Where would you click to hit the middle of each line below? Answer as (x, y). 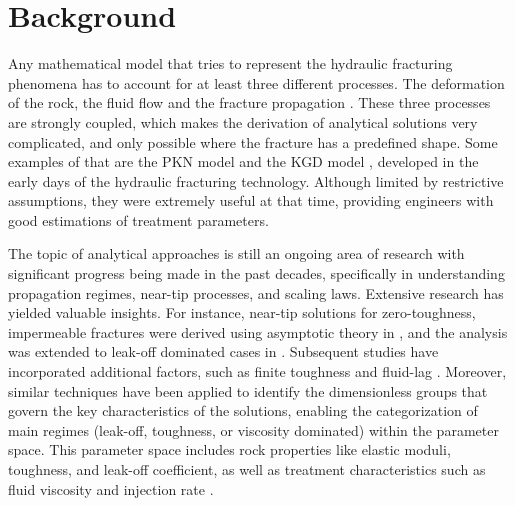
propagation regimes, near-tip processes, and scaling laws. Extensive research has (256, 292)
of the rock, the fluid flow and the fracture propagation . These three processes (249, 102)
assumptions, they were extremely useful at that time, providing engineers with (251, 200)
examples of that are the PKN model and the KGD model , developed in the (243, 161)
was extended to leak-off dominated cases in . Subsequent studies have (223, 351)
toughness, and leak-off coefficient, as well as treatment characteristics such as (247, 469)
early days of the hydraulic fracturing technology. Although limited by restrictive (256, 180)
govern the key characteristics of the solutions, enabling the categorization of (243, 410)
